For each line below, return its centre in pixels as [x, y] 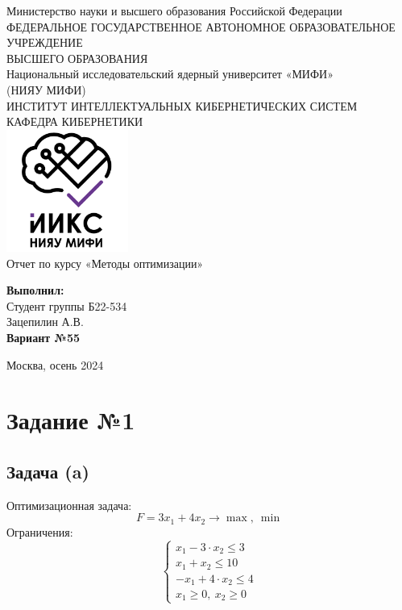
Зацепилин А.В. [45, 322]
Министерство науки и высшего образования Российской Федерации [174, 10]
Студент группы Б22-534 [67, 305]
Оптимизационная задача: [69, 505]
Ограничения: [40, 531]
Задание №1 [71, 420]
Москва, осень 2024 [55, 364]
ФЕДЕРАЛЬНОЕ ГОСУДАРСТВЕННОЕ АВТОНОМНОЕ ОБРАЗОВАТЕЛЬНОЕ [201, 26]
